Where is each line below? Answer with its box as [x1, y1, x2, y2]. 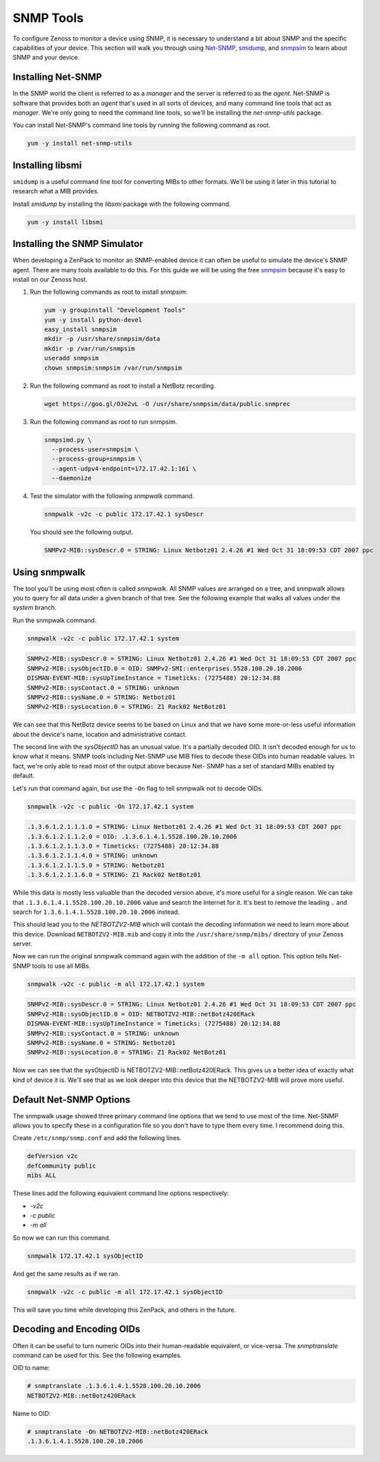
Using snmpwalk [12, 566, 86, 578]
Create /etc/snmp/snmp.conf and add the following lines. [12, 1134, 182, 1142]
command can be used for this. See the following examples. [12, 1351, 182, 1359]
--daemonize [51, 474, 92, 482]
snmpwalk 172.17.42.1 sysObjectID [27, 1252, 143, 1260]
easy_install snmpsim [44, 326, 117, 333]
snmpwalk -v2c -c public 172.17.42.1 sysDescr [44, 510, 204, 518]
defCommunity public [27, 1162, 96, 1170]
